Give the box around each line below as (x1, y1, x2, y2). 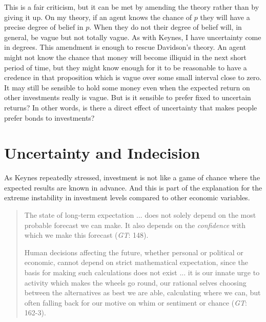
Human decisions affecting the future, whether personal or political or (24, 247, 243, 257)
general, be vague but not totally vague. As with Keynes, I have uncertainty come (4, 31, 261, 42)
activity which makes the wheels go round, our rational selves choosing (24, 277, 247, 288)
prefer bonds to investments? (4, 112, 95, 123)
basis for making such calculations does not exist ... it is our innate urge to (24, 267, 260, 277)
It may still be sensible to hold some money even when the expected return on (4, 82, 250, 92)
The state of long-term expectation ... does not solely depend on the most (24, 210, 256, 220)
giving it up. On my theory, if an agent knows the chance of (4, 11, 192, 22)
